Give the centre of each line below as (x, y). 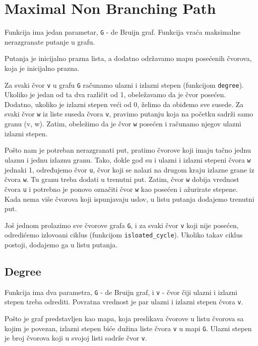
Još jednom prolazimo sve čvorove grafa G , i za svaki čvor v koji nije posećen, (122, 225)
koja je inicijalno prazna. (42, 68)
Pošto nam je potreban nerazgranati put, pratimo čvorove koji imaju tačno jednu (128, 150)
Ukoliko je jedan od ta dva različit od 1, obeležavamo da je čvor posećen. (115, 94)
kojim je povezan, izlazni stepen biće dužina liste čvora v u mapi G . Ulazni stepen (128, 328)
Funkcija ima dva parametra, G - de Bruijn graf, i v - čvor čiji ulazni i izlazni (121, 292)
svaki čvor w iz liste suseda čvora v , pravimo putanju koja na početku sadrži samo (129, 114)
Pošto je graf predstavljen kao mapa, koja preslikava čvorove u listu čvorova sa (124, 318)
